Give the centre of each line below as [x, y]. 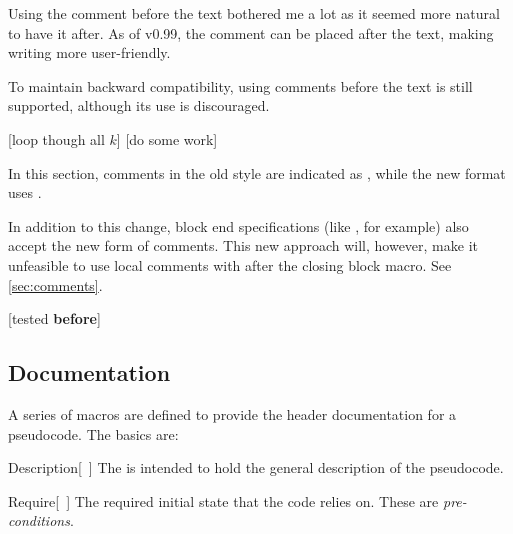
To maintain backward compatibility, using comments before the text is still [240, 85]
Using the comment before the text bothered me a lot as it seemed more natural [254, 13]
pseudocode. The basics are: [93, 433]
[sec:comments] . [55, 284]
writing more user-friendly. [89, 52]
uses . [25, 192]
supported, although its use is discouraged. [139, 105]
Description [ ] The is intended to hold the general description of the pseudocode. [256, 467]
